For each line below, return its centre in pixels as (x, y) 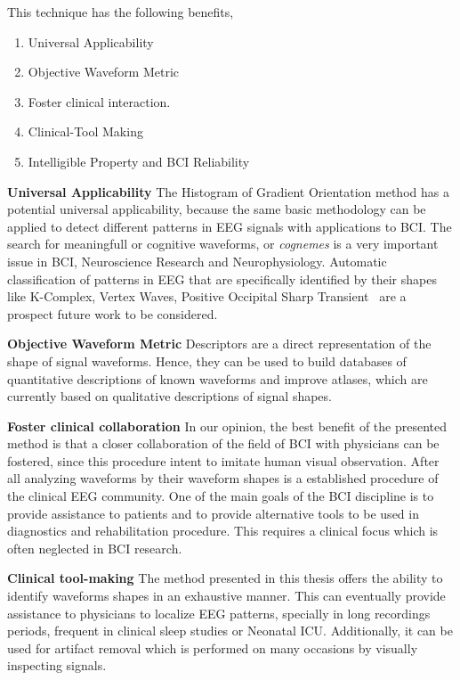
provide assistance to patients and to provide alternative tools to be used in (213, 513)
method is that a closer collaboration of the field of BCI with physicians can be (223, 443)
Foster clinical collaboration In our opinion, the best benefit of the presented (227, 426)
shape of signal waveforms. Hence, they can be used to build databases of (207, 360)
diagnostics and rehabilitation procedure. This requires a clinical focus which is (223, 531)
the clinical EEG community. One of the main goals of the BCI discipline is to (221, 496)
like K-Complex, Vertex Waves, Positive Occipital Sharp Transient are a (207, 296)
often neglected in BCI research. (95, 548)
